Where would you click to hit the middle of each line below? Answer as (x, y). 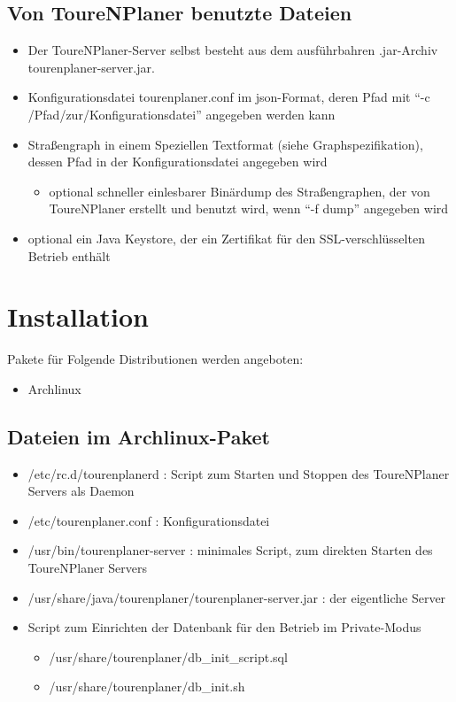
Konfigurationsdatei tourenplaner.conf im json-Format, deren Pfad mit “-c (229, 97)
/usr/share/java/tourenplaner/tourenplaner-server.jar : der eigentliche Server (237, 597)
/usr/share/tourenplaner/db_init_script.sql (168, 656)
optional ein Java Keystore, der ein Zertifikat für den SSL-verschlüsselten (226, 238)
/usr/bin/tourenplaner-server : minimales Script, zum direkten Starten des (230, 550)
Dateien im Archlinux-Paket (139, 436)
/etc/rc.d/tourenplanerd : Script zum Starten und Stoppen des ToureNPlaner (239, 473)
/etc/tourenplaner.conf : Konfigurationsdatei (149, 520)
